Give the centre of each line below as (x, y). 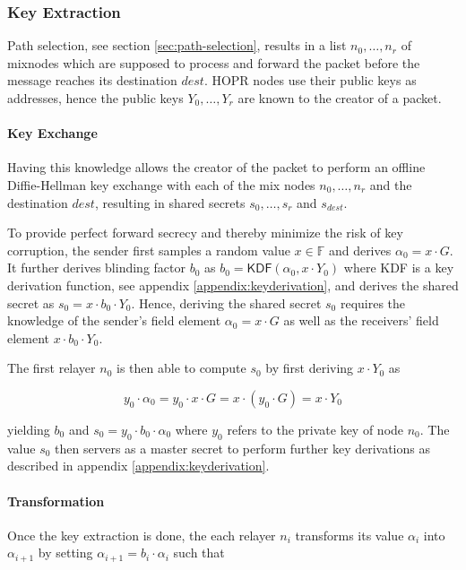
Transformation (56, 501)
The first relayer (52, 368)
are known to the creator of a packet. (340, 98)
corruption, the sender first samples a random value (149, 250)
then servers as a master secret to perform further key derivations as (242, 448)
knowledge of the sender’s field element (114, 320)
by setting (65, 553)
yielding (29, 429)
